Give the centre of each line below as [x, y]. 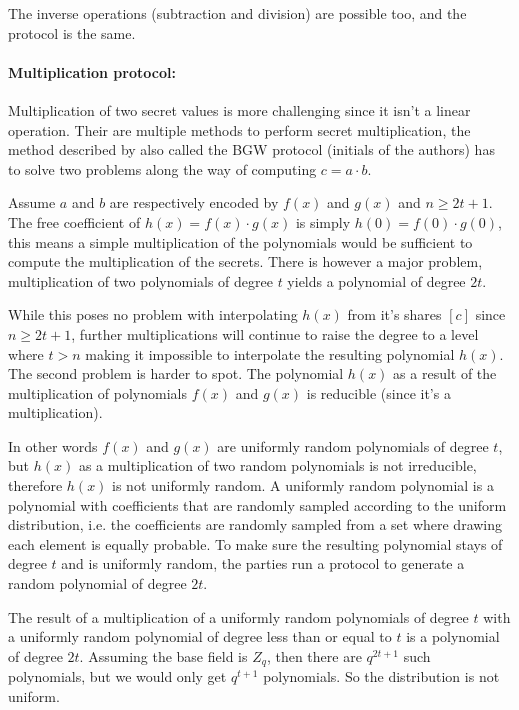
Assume [32, 202]
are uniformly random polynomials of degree [353, 445]
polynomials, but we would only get [117, 676]
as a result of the [445, 373]
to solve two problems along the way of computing [162, 168]
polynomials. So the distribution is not [381, 676]
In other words [53, 445]
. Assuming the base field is [163, 655]
